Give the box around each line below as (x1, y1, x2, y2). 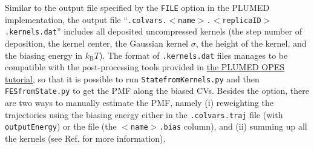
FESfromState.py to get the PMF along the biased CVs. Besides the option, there (5, 84, 310, 97)
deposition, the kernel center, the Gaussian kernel (5, 36, 189, 49)
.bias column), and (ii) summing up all (159, 120, 307, 133)
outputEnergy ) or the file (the (5, 120, 117, 133)
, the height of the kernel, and (195, 36, 307, 49)
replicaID (222, 16, 261, 25)
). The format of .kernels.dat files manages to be (99, 48, 288, 61)
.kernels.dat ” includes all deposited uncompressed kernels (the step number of (5, 25, 302, 38)
